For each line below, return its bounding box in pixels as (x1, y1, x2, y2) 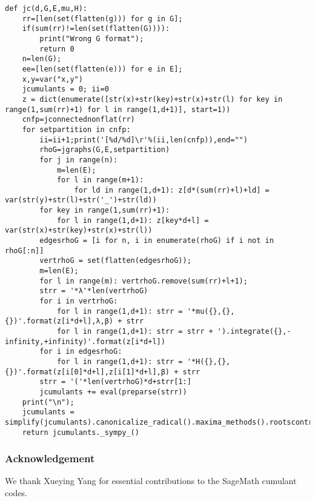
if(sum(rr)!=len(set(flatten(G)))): (22, 24, 170, 33)
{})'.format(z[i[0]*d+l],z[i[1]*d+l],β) (5, 367, 170, 376)
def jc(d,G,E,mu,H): (5, 4, 88, 13)
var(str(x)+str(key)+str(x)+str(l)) (5, 226, 153, 235)
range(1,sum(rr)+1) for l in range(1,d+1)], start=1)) (5, 105, 231, 114)
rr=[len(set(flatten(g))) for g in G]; (22, 14, 183, 23)
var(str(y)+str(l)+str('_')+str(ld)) (5, 196, 157, 205)
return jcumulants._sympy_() (22, 428, 139, 437)
